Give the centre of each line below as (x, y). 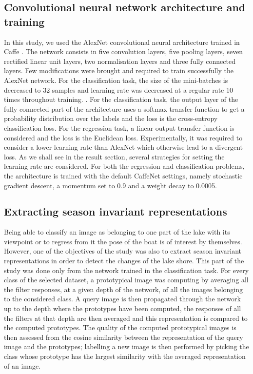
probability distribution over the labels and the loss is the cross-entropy (111, 118)
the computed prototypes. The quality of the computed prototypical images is (120, 327)
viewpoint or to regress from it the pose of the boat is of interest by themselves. (123, 241)
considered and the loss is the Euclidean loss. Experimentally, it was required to (123, 137)
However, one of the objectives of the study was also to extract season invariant (123, 251)
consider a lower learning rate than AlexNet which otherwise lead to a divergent (123, 147)
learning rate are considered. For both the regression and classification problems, (124, 166)
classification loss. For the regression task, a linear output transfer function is (119, 128)
